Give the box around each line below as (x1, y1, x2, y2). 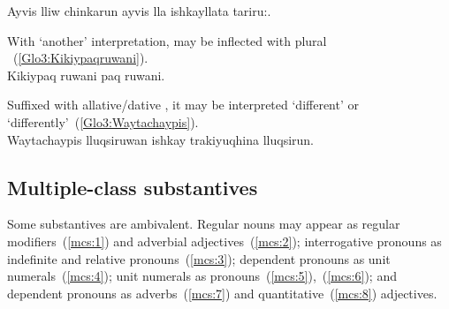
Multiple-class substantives (7, 173, 258, 200)
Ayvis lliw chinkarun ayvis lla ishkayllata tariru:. (7, 2, 271, 19)
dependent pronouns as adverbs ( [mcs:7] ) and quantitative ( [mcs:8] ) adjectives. (7, 283, 438, 302)
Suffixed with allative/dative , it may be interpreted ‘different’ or (7, 95, 360, 114)
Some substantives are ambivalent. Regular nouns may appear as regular (7, 215, 400, 233)
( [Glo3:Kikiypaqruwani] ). (12, 49, 148, 67)
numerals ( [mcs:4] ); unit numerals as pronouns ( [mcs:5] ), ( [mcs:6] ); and (7, 267, 397, 285)
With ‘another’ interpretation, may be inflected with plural (7, 31, 327, 49)
